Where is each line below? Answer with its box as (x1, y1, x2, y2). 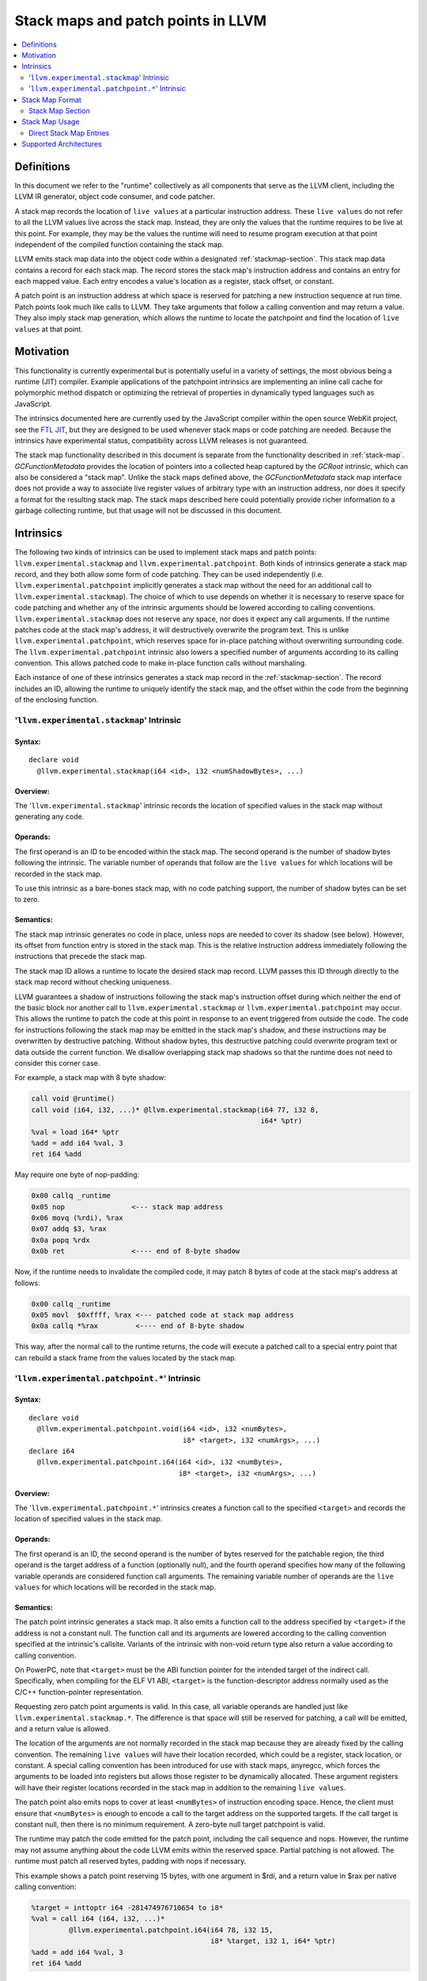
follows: (14, 1278, 40, 1288)
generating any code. (14, 812, 85, 822)
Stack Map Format (21, 95, 82, 105)
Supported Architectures (21, 139, 102, 149)
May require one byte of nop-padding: (14, 1170, 140, 1180)
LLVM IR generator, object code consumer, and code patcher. (14, 192, 215, 201)
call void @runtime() (31, 1094, 115, 1103)
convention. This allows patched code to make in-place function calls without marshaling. (14, 658, 308, 668)
